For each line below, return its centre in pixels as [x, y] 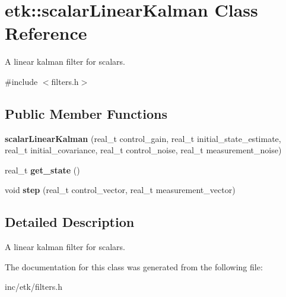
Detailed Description [70, 222]
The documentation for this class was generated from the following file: [134, 266]
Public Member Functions [86, 113]
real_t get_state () [42, 170]
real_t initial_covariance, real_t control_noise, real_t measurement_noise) [143, 150]
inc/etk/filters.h [34, 287]
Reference [46, 33]
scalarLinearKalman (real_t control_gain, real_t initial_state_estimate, [143, 138]
